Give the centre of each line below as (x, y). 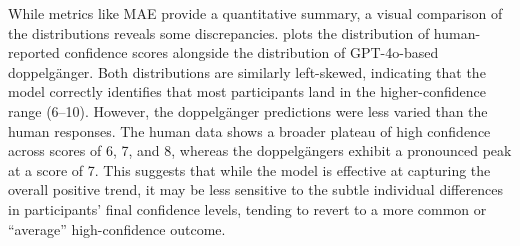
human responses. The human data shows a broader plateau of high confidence (249, 130)
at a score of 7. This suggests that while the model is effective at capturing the (249, 169)
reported (34, 52)
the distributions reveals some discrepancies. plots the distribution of (219, 32)
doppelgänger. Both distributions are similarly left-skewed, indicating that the (247, 71)
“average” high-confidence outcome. (117, 228)
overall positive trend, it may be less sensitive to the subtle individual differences (255, 189)
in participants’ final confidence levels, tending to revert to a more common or (247, 208)
